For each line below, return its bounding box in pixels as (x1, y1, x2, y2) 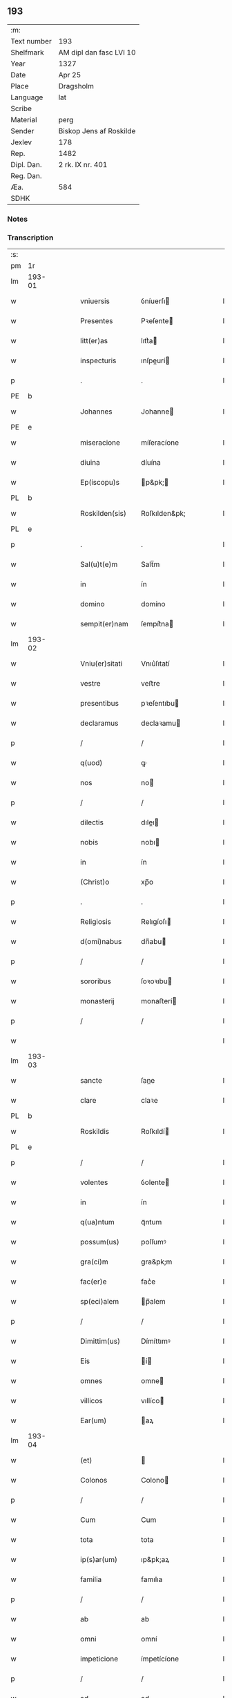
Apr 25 (58, 70, 81, 79)
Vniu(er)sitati (80, 659, 123, 668)
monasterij (80, 996, 115, 1006)
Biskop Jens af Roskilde (58, 126, 136, 135)
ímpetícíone (141, 1654, 180, 1663)
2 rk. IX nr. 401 (58, 160, 108, 169)
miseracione (80, 438, 121, 447)
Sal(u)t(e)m (80, 559, 118, 569)
